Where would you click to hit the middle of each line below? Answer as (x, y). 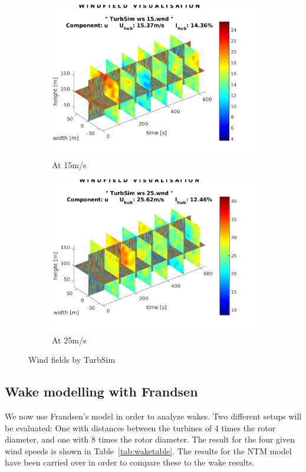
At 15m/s (69, 165)
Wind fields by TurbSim (72, 360)
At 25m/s (69, 340)
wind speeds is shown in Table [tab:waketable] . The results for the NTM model (148, 450)
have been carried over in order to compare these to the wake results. (130, 462)
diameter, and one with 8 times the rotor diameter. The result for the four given (150, 439)
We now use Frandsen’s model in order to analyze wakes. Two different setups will (153, 416)
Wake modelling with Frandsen (101, 391)
